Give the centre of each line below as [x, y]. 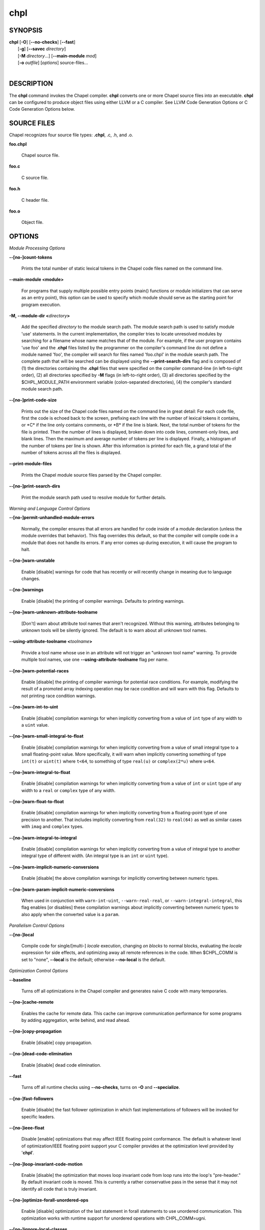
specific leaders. [38, 1116]
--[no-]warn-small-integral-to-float [46, 736]
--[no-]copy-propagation [35, 1031]
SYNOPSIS [26, 30]
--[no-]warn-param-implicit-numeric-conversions [62, 889]
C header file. [35, 200]
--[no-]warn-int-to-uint [34, 707]
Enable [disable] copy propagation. [57, 1043]
